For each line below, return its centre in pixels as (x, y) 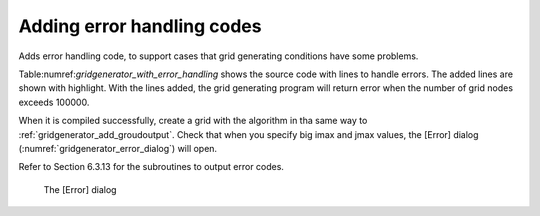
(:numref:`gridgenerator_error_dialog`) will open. (118, 148)
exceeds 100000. (54, 102)
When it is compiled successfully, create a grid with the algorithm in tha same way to (193, 121)
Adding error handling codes (140, 26)
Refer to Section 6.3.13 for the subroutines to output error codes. (151, 167)
